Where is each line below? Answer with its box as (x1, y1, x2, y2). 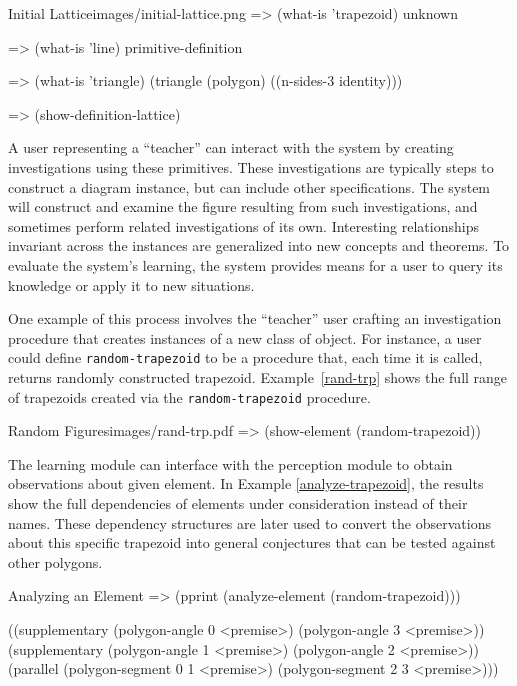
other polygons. (8, 551, 103, 572)
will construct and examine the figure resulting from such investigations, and (8, 196, 478, 217)
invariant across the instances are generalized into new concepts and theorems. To (8, 235, 510, 256)
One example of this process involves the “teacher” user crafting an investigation (8, 308, 502, 329)
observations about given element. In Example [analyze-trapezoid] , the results (8, 473, 484, 494)
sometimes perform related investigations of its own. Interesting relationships (8, 215, 479, 236)
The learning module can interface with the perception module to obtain (8, 453, 453, 474)
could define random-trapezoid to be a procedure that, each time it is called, (8, 347, 483, 368)
